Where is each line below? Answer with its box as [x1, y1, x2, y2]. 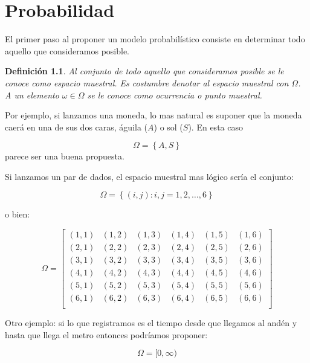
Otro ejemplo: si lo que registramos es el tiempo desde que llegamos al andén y [5, 316, 297, 329]
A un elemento [5, 88, 59, 101]
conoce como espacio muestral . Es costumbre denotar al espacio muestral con [5, 76, 289, 89]
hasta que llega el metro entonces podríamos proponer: [5, 328, 208, 341]
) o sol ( [153, 120, 183, 133]
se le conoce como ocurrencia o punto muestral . [87, 88, 262, 101]
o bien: [5, 208, 30, 220]
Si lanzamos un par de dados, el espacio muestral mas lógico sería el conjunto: [5, 170, 294, 182]
